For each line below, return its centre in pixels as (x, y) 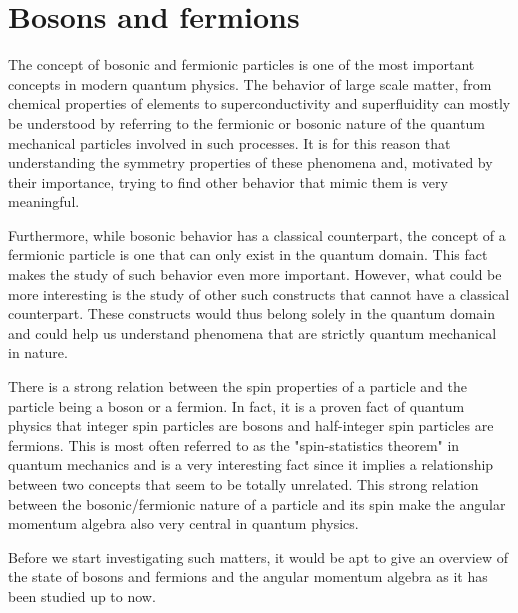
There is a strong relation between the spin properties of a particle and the (238, 386)
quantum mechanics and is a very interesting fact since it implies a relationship (251, 464)
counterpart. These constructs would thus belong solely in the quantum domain (252, 313)
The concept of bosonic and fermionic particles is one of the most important (241, 64)
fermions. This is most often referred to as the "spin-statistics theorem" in (234, 444)
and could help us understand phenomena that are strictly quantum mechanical (252, 332)
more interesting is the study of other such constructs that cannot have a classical (259, 293)
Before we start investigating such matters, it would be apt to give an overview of (258, 556)
